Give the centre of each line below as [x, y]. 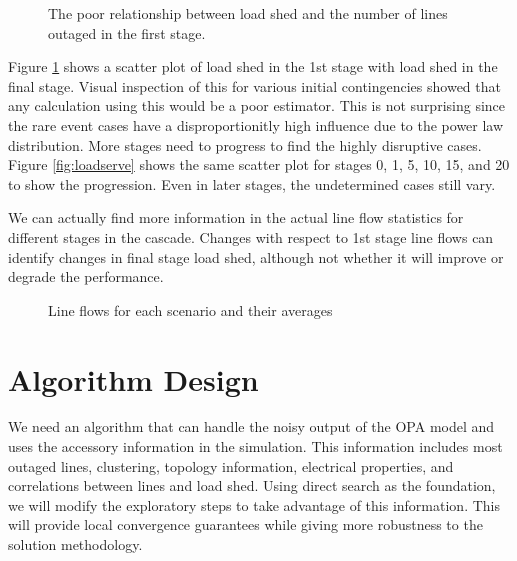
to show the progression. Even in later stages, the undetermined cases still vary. [252, 183]
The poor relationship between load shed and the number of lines [248, 13]
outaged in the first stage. [127, 32]
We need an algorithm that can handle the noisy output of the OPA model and [251, 426]
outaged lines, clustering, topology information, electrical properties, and [231, 465]
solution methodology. [75, 544]
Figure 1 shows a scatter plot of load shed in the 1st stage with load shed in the [253, 66]
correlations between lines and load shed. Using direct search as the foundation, [252, 485]
